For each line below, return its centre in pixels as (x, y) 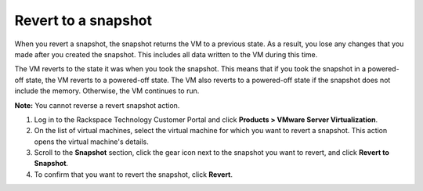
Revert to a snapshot (83, 20)
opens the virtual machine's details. (91, 142)
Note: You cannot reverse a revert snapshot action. (97, 105)
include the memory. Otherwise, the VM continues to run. (107, 91)
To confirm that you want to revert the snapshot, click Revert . (134, 174)
